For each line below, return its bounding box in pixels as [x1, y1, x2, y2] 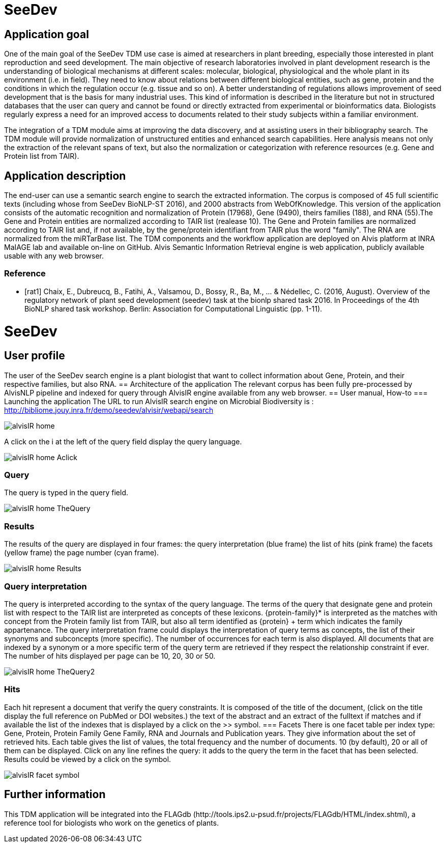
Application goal [4, 27, 89, 41]
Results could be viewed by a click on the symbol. [4, 754, 171, 764]
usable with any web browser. [4, 251, 104, 261]
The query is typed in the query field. [4, 488, 129, 497]
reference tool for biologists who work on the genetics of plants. [4, 818, 219, 827]
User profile [4, 349, 65, 362]
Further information [4, 788, 106, 801]
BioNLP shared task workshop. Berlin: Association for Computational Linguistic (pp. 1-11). [24, 304, 322, 313]
